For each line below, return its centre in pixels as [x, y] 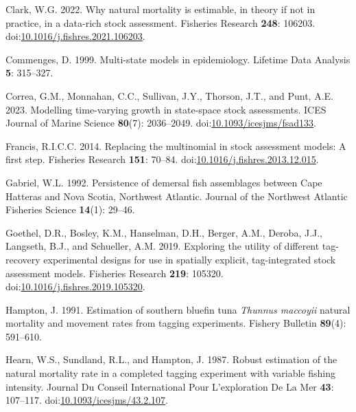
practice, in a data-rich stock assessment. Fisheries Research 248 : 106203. [161, 22]
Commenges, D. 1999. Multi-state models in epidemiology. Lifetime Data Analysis [178, 59]
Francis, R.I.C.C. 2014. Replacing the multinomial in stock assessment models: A [176, 145]
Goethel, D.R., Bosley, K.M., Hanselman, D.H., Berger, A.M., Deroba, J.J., [164, 232]
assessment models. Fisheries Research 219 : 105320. [115, 273]
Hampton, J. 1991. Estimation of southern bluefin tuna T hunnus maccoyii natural [178, 309]
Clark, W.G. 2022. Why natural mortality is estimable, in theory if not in [161, 9]
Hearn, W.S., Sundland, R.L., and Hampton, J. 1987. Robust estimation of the [171, 359]
